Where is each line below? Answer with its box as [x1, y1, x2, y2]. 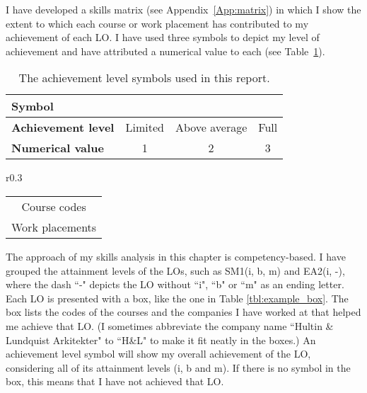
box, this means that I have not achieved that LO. [6, 374, 224, 389]
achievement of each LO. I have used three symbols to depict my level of [6, 30, 320, 45]
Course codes [21, 198, 86, 215]
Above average [175, 119, 247, 136]
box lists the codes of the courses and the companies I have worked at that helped [6, 304, 361, 319]
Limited [125, 119, 164, 136]
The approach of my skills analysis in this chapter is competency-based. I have [6, 249, 346, 263]
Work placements [11, 218, 97, 235]
